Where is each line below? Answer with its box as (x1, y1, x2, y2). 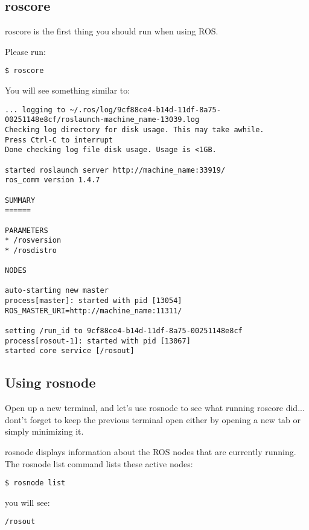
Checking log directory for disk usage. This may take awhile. (5, 125, 264, 134)
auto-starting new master (5, 286, 109, 295)
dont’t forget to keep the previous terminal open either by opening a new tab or (5, 413, 301, 426)
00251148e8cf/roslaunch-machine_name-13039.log (5, 115, 200, 124)
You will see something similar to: (5, 84, 130, 97)
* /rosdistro (5, 246, 57, 255)
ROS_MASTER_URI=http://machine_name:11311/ (5, 306, 182, 315)
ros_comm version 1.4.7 (5, 176, 100, 185)
